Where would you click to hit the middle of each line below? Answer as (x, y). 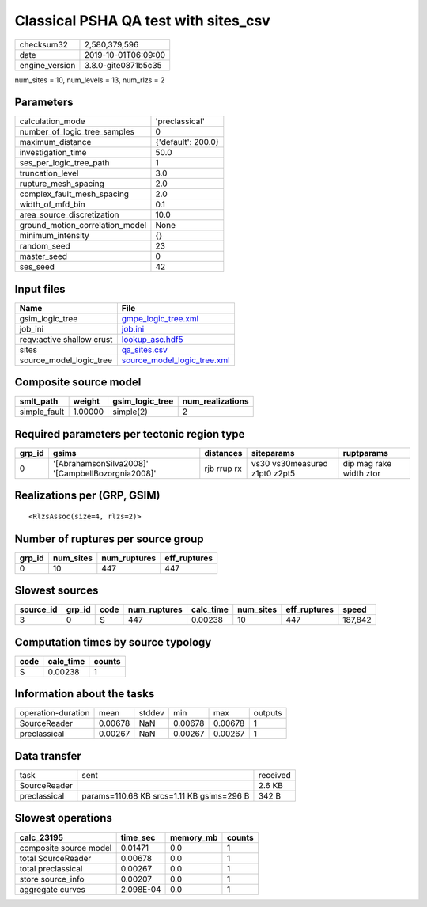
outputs (268, 713)
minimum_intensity (55, 236)
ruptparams (366, 453)
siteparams (273, 453)
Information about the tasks (85, 694)
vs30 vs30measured (289, 463)
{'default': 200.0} (187, 142)
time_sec (138, 837)
